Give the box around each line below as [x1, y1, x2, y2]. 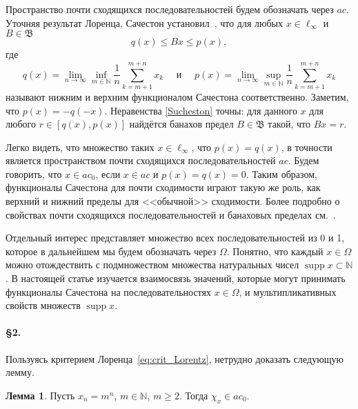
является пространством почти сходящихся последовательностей [6, 153, 276, 168]
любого [6, 117, 36, 131]
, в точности [281, 139, 332, 154]
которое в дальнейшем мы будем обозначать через [6, 243, 217, 258]
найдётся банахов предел [129, 117, 234, 131]
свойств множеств [6, 298, 81, 312]
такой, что [268, 117, 310, 131]
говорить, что [6, 166, 62, 181]
